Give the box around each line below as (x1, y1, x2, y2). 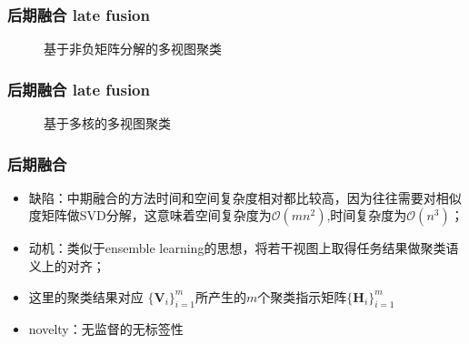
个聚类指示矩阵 (257, 287, 347, 306)
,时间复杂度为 (326, 206, 407, 225)
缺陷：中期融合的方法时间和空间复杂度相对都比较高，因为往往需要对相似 (28, 187, 462, 207)
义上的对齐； (28, 257, 105, 276)
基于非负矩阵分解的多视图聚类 (44, 39, 222, 58)
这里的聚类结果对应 (28, 287, 144, 306)
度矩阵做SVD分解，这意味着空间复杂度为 (28, 206, 272, 225)
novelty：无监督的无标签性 (28, 319, 184, 339)
